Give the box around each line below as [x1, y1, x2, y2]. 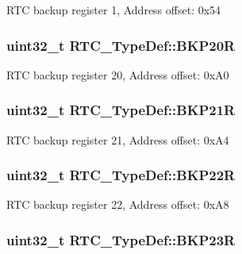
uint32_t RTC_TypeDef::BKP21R [6, 100, 236, 120]
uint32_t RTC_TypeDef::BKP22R [6, 165, 236, 185]
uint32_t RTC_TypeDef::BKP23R [6, 229, 236, 249]
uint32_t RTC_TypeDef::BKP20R [6, 35, 236, 55]
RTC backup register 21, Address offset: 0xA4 [6, 131, 229, 148]
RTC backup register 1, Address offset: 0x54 [6, 2, 221, 17]
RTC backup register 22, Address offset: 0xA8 [6, 196, 229, 213]
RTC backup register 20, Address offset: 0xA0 [6, 66, 229, 83]
